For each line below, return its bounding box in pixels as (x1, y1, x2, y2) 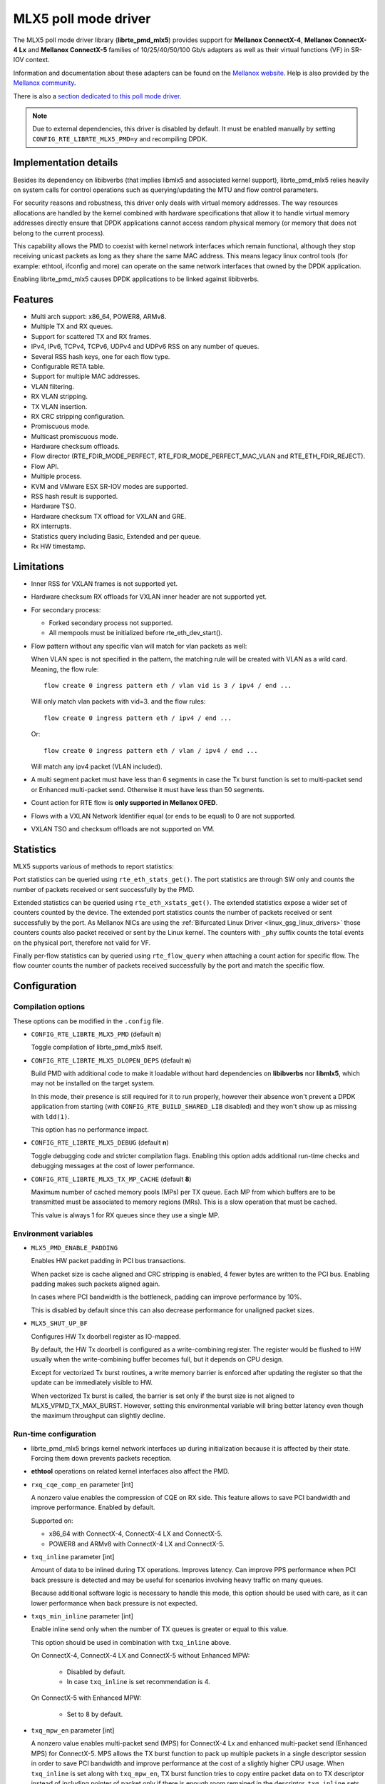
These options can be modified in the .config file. (13, 1017, 164, 1025)
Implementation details (13, 157, 118, 169)
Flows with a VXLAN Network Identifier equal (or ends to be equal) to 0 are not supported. (31, 811, 296, 820)
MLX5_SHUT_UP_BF (31, 1319, 88, 1327)
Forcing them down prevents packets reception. (31, 1454, 172, 1462)
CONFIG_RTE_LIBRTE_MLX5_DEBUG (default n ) (31, 1138, 169, 1147)
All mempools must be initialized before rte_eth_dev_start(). (48, 629, 222, 637)
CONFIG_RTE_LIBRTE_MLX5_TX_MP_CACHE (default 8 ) (31, 1175, 192, 1183)
